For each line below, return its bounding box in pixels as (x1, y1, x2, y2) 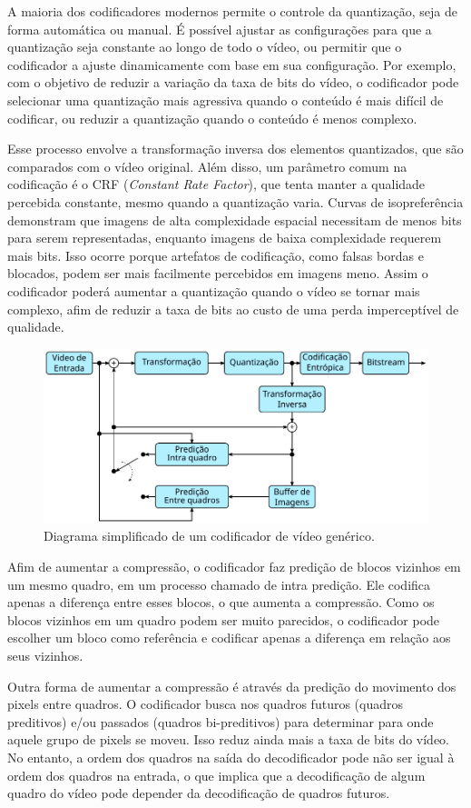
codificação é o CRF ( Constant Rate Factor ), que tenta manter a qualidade (7, 175, 426, 194)
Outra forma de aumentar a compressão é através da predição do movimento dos (7, 676, 456, 695)
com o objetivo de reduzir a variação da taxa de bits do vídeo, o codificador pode (7, 73, 459, 92)
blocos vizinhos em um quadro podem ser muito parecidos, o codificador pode (7, 610, 440, 629)
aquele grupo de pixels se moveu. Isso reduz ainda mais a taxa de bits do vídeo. (7, 730, 450, 749)
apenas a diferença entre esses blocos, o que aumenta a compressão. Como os (7, 593, 435, 612)
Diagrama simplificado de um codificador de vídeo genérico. (44, 526, 375, 545)
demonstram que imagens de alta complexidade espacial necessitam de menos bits (7, 210, 462, 229)
